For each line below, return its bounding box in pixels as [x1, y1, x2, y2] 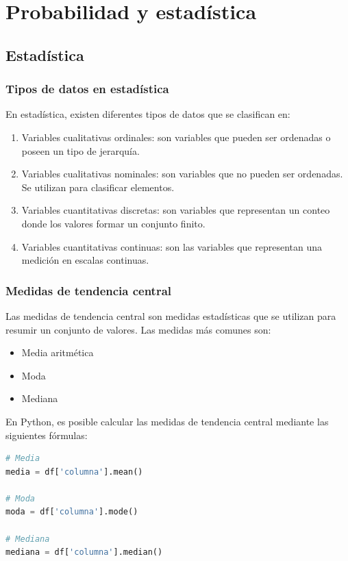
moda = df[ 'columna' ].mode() [5, 507, 138, 517]
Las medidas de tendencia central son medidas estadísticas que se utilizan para [5, 308, 336, 323]
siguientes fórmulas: [5, 427, 88, 442]
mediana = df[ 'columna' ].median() [5, 547, 163, 558]
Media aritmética [21, 345, 94, 360]
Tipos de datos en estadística [5, 80, 169, 97]
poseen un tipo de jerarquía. [21, 143, 140, 158]
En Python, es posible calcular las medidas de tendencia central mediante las [5, 414, 329, 428]
